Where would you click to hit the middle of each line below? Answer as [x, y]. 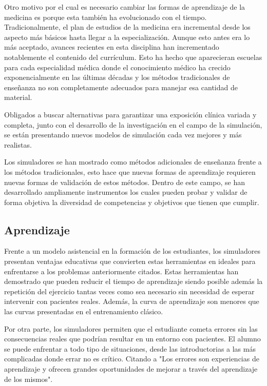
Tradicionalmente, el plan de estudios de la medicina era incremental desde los [127, 27]
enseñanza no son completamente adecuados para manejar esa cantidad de [121, 87]
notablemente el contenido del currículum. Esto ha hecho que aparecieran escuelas [133, 57]
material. [18, 97]
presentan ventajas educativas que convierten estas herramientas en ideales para [130, 261]
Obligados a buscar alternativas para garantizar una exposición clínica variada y [130, 114]
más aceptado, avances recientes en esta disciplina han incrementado [112, 47]
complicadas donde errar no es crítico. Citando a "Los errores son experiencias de [132, 359]
